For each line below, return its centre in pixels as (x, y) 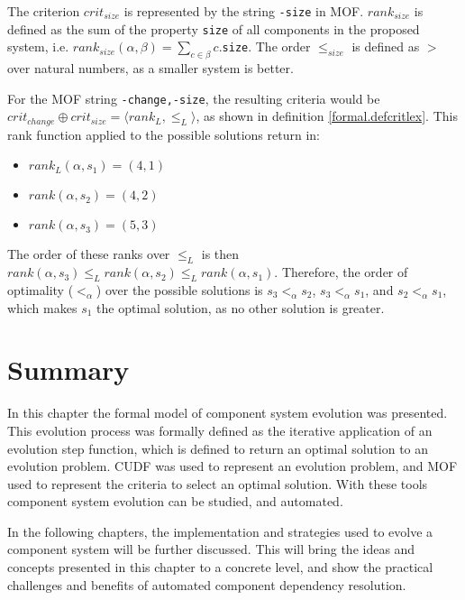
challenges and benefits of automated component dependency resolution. (207, 584)
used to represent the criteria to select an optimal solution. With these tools (218, 483)
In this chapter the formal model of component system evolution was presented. (228, 413)
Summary (68, 369)
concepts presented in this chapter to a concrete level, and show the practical (220, 567)
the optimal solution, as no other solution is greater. (241, 307)
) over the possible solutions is (179, 290)
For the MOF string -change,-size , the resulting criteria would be (194, 98)
